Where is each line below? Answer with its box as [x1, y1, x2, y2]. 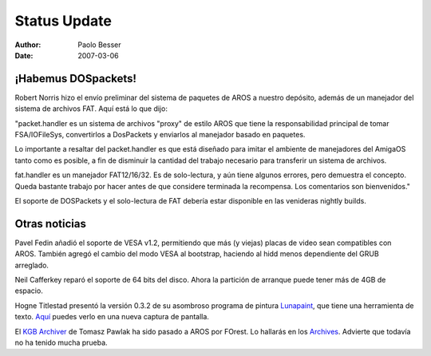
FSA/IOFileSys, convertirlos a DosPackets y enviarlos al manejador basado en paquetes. [14, 130, 306, 140]
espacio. [14, 286, 43, 295]
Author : [14, 40, 42, 49]
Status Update [14, 12, 112, 30]
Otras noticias [14, 216, 87, 231]
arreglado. [14, 260, 49, 270]
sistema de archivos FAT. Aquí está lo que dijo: [14, 104, 168, 113]
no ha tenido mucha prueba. [14, 338, 108, 347]
